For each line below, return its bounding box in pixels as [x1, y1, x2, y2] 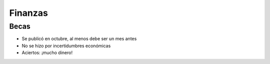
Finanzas [9, 7, 48, 18]
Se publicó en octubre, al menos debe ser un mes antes [21, 36, 137, 42]
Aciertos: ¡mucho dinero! [21, 50, 72, 56]
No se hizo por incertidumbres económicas [21, 43, 111, 49]
